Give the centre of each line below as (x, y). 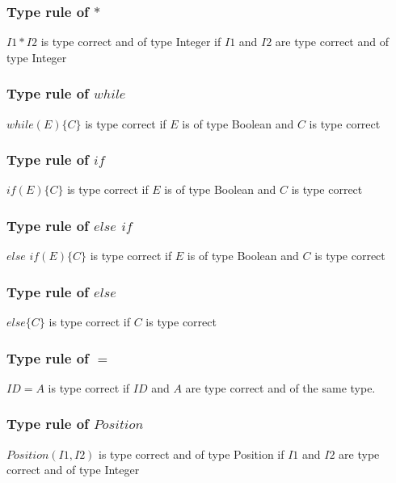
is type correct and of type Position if (192, 454)
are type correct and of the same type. (280, 387)
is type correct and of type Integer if (131, 42)
